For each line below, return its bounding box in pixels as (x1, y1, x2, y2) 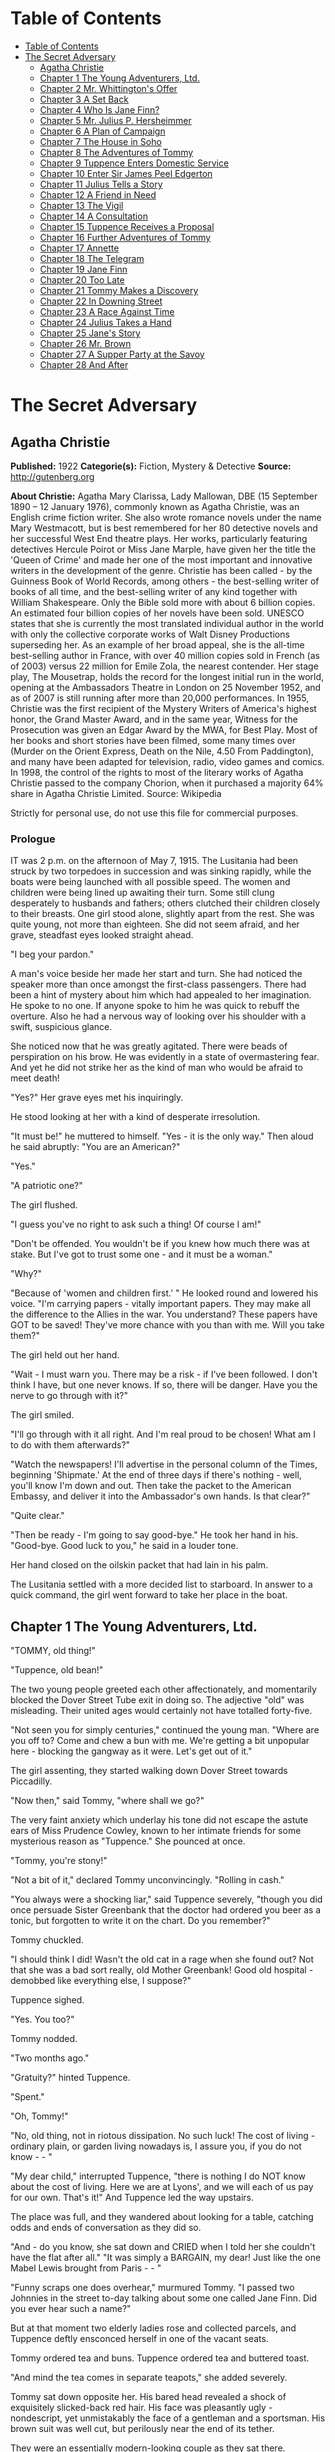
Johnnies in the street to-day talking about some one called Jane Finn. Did (10, 2292, 318, 2304)
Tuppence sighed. (10, 1994, 85, 2006)
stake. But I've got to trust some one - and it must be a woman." (10, 1248, 273, 1261)
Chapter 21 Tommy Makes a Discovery (39, 284, 199, 296)
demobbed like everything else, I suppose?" (10, 1975, 192, 1987)
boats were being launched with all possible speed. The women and (10, 876, 291, 888)
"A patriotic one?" (10, 1180, 83, 1192)
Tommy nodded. (10, 2033, 78, 2045)
